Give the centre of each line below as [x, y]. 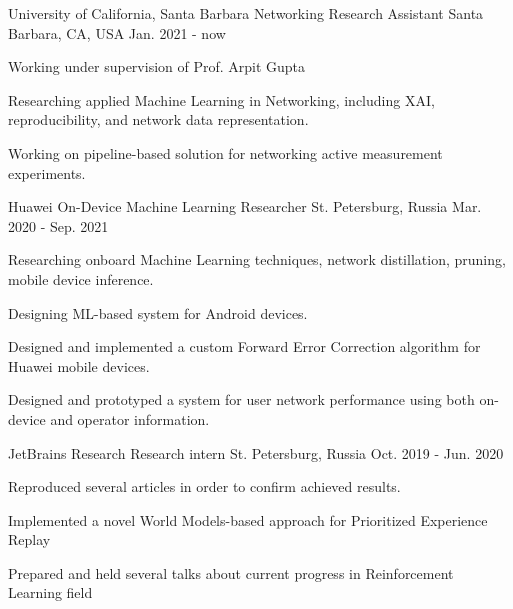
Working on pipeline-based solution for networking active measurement [225, 152]
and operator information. [130, 418]
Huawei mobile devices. [79, 365]
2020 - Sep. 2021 [58, 225]
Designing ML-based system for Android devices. [158, 312]
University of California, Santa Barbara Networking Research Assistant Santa [246, 13]
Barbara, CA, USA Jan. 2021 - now [117, 32]
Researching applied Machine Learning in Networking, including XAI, [221, 99]
